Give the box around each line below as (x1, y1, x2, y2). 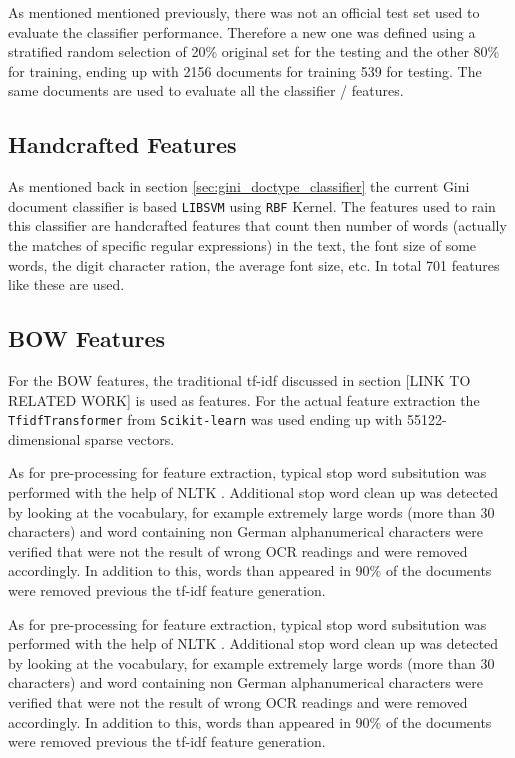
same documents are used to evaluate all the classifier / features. (8, 80, 404, 101)
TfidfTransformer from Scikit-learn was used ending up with (8, 409, 403, 430)
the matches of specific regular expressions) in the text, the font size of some (8, 235, 477, 256)
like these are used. (8, 274, 125, 295)
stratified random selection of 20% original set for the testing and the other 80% (8, 41, 500, 62)
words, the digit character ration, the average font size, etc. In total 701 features (8, 254, 500, 275)
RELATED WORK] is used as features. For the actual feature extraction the (8, 389, 480, 410)
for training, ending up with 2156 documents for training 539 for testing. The (8, 60, 482, 81)
